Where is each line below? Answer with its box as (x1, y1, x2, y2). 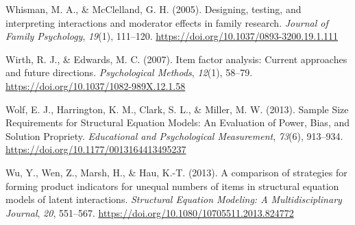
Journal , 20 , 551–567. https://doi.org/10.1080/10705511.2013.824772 (5, 205, 294, 220)
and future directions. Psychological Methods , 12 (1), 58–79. (5, 65, 253, 80)
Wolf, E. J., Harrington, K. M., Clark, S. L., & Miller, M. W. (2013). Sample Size (5, 102, 349, 116)
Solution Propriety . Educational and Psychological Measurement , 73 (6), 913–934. (5, 128, 343, 143)
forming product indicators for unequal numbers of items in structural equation (5, 178, 339, 193)
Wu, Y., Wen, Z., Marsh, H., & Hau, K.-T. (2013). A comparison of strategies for (5, 165, 347, 179)
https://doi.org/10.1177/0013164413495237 (5, 142, 186, 156)
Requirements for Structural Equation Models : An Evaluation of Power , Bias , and (5, 115, 350, 130)
